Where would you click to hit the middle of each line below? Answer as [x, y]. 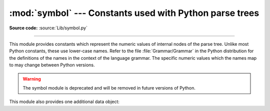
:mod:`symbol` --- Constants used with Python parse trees [134, 13]
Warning [32, 79]
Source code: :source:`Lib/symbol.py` [48, 28]
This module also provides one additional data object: [64, 102]
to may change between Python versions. [52, 65]
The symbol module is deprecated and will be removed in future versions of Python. [109, 88]
